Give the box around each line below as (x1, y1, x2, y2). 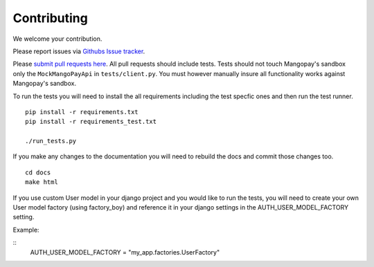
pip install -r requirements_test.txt (25, 118, 157, 126)
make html (25, 178, 58, 186)
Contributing (12, 10, 88, 26)
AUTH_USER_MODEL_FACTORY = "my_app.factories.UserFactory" (30, 248, 220, 256)
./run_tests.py (25, 137, 77, 145)
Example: (12, 225, 39, 234)
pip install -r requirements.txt (25, 108, 139, 116)
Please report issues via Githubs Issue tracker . (12, 47, 145, 55)
